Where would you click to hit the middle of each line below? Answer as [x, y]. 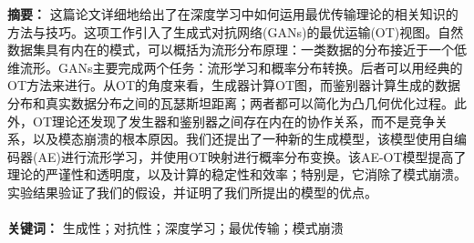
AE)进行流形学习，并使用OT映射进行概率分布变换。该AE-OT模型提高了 [252, 156]
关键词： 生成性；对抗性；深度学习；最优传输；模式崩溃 [175, 228]
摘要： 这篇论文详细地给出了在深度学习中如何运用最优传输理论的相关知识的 [233, 14]
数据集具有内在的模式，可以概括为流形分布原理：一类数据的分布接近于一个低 [237, 50]
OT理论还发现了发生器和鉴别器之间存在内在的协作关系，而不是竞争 [233, 121]
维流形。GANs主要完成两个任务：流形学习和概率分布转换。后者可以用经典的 [235, 67]
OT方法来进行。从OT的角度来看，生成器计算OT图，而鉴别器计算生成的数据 [234, 85]
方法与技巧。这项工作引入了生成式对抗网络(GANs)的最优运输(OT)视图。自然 [236, 31]
